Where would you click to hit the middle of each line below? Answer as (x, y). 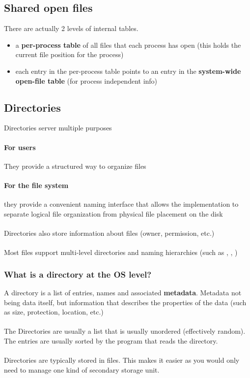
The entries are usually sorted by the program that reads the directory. (111, 340)
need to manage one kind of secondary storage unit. (82, 369)
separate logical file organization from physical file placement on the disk (113, 213)
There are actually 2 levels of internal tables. (71, 28)
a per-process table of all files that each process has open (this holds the (128, 45)
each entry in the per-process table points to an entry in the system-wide (128, 71)
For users (20, 147)
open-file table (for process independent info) (86, 80)
